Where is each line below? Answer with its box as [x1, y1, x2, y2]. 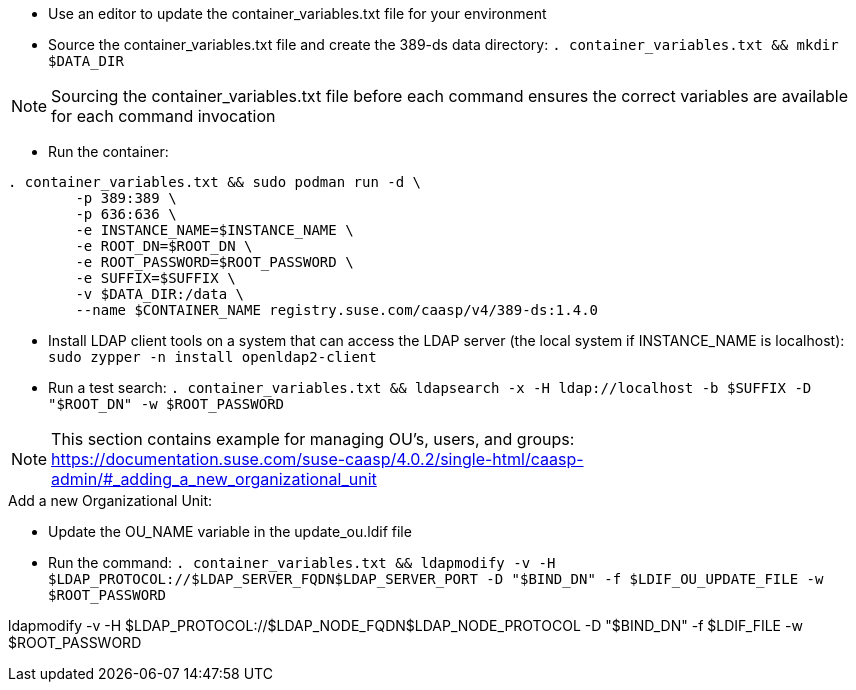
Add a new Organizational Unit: [8, 492, 213, 509]
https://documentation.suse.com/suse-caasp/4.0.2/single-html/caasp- [51, 449, 584, 469]
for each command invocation [51, 106, 276, 126]
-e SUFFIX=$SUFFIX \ [75, 270, 236, 286]
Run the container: [48, 143, 169, 160]
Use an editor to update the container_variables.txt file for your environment [48, 5, 547, 22]
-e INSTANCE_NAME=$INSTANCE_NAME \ [75, 222, 354, 238]
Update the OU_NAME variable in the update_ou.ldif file [48, 523, 412, 540]
